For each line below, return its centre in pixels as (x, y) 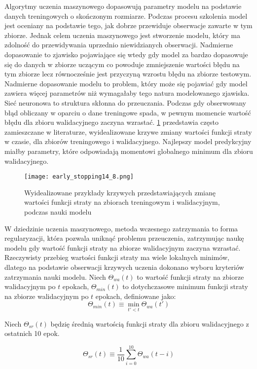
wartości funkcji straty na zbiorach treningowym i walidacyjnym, (122, 202)
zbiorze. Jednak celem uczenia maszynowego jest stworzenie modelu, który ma (123, 35)
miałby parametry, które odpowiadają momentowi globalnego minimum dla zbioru (129, 151)
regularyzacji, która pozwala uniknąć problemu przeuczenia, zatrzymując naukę (124, 238)
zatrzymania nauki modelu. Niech (55, 277)
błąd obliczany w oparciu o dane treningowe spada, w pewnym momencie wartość (128, 112)
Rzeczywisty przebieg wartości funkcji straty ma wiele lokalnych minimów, (117, 257)
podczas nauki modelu (58, 211)
